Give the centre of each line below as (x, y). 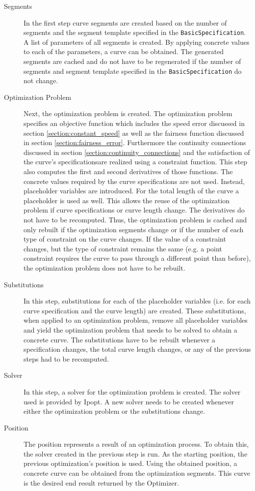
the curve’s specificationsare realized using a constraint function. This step (136, 162)
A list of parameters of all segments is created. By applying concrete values (137, 42)
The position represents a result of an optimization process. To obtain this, (136, 444)
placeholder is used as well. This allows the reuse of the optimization (127, 200)
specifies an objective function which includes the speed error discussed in (134, 123)
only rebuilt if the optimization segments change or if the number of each (134, 229)
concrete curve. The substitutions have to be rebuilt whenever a (119, 339)
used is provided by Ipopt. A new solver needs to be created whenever (129, 401)
